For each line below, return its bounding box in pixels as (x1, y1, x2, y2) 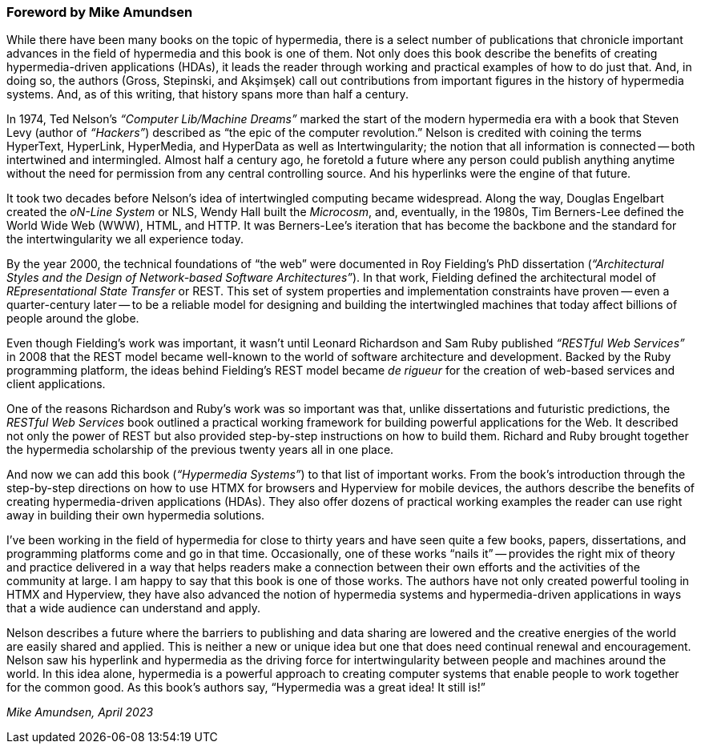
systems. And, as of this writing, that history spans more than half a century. (6, 87, 409, 102)
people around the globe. (6, 311, 139, 326)
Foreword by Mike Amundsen (6, 4, 193, 20)
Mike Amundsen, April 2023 (6, 705, 154, 720)
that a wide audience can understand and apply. (6, 601, 261, 616)
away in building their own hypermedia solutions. (6, 508, 265, 523)
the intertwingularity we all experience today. (6, 232, 244, 247)
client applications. (6, 377, 106, 391)
